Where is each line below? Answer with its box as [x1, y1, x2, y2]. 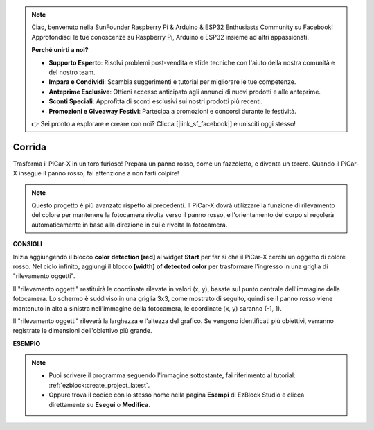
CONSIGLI [12, 240, 43, 248]
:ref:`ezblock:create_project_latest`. [48, 381, 150, 389]
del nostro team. [48, 68, 96, 76]
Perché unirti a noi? [31, 46, 89, 54]
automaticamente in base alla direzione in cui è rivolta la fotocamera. [31, 221, 228, 229]
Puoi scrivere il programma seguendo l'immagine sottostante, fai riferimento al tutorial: [48, 371, 296, 379]
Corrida [12, 141, 46, 153]
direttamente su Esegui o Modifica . [48, 400, 150, 409]
